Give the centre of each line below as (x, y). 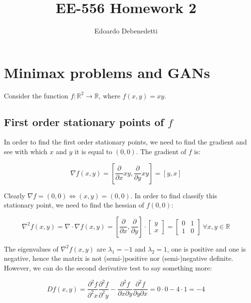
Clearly (15, 195)
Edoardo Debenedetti (126, 31)
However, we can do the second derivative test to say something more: (108, 268)
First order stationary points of (84, 121)
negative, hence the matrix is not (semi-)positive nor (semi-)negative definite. (119, 258)
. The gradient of (161, 151)
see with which (26, 151)
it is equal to (94, 151)
